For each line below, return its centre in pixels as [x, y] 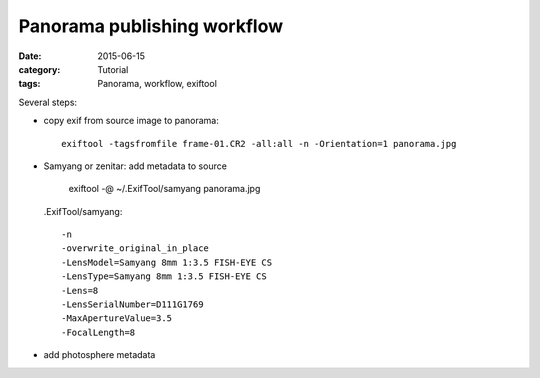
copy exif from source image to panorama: [131, 121]
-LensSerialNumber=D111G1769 [132, 304]
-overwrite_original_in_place [135, 248]
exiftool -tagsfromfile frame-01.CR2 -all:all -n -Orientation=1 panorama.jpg [259, 143]
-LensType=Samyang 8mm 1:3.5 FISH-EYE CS [164, 276]
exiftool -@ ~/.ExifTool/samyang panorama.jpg [164, 189]
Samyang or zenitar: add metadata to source [135, 166]
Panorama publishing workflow [151, 26]
